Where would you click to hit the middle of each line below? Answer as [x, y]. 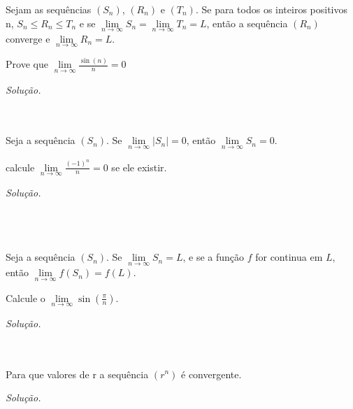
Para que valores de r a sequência [77, 374]
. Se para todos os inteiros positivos [272, 9]
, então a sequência [247, 23]
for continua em [289, 257]
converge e [28, 38]
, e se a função [214, 257]
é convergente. [211, 374]
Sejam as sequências [49, 9]
